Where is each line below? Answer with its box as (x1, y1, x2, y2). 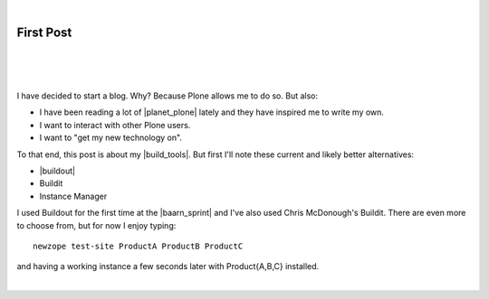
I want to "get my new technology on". (39, 132, 183, 144)
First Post (16, 24, 72, 40)
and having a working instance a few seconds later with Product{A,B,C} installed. (16, 261, 320, 272)
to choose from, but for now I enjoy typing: (16, 220, 177, 230)
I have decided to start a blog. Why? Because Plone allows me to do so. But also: (16, 90, 319, 101)
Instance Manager (39, 191, 108, 201)
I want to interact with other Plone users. (39, 119, 191, 130)
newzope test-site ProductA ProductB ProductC (33, 240, 244, 251)
